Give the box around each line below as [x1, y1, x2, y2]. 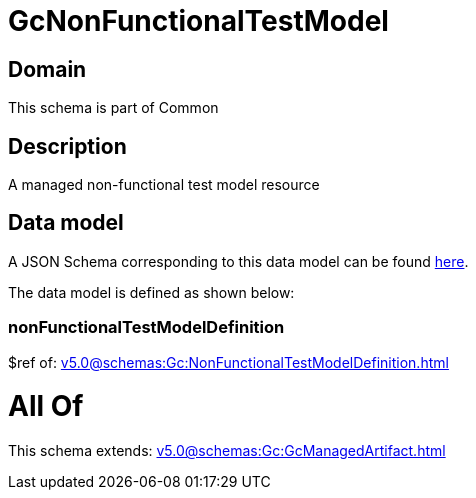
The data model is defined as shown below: [8, 283, 295, 301]
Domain [8, 56, 87, 82]
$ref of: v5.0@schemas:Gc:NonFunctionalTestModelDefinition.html [8, 353, 449, 371]
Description [8, 133, 127, 159]
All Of [8, 389, 84, 424]
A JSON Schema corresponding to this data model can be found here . [8, 252, 469, 270]
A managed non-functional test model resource [8, 176, 320, 194]
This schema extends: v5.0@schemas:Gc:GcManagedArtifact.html [8, 442, 446, 460]
